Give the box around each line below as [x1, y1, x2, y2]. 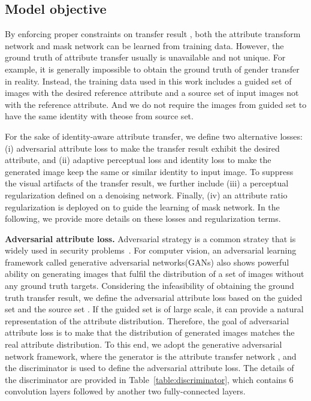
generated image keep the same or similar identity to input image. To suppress [5, 165, 294, 177]
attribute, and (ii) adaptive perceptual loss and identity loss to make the [5, 153, 271, 166]
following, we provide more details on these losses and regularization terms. [5, 212, 281, 225]
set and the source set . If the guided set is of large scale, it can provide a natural [5, 303, 304, 315]
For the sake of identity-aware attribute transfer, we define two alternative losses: [5, 129, 303, 142]
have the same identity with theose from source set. [5, 110, 194, 122]
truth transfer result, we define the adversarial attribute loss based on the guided [5, 291, 303, 303]
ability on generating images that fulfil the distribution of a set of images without [5, 267, 304, 280]
